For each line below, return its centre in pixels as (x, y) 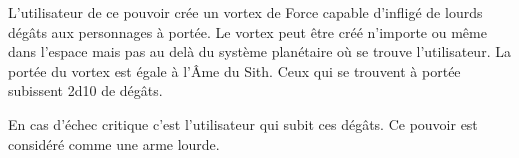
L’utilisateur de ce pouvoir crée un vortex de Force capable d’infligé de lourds (245, 12)
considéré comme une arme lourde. (114, 143)
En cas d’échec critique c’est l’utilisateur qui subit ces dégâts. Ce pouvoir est (243, 123)
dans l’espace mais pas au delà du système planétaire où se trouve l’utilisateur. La (259, 51)
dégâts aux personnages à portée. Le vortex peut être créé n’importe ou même (247, 31)
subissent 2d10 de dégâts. (85, 90)
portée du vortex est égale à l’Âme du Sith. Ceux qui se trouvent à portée (234, 70)
